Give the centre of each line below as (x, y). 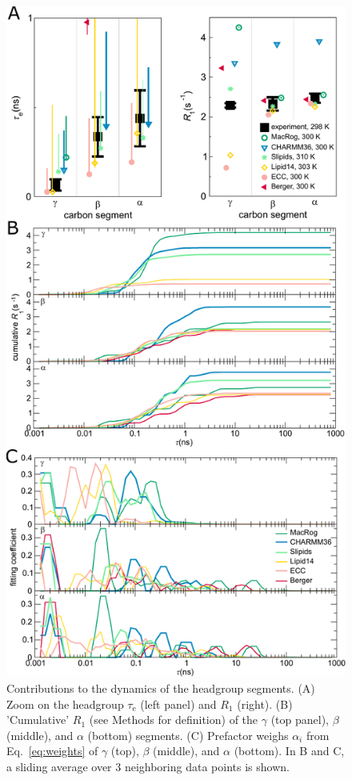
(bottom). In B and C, (289, 751)
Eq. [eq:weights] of (52, 751)
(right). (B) (265, 704)
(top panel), (300, 720)
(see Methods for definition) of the (174, 720)
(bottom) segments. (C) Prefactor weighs (188, 735)
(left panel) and (178, 704)
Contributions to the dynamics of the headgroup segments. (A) (161, 688)
